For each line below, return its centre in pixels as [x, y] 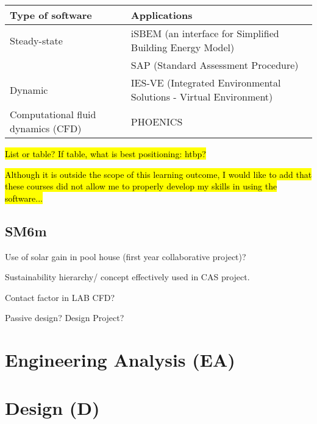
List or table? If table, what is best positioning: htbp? [105, 154]
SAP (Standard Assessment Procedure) [215, 65]
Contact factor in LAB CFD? [60, 297]
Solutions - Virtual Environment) [202, 97]
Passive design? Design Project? [65, 318]
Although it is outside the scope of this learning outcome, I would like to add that [158, 174]
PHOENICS [157, 121]
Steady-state [36, 40]
